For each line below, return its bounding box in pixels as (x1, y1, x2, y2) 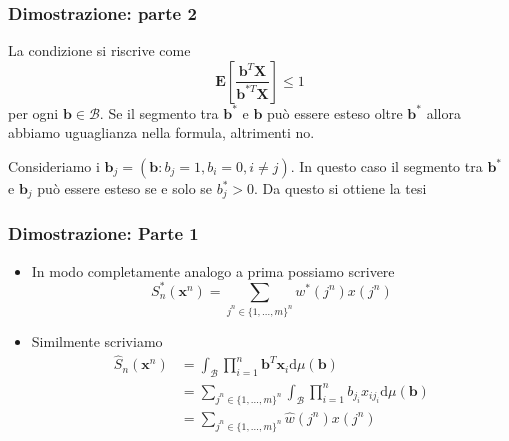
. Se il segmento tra (99, 102, 219, 123)
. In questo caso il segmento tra (290, 156, 483, 176)
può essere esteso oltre (267, 102, 403, 123)
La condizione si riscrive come (8, 40, 191, 61)
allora (426, 102, 461, 123)
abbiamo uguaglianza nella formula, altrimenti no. (8, 122, 315, 143)
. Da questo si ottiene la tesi (254, 178, 427, 198)
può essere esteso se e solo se (37, 178, 213, 198)
